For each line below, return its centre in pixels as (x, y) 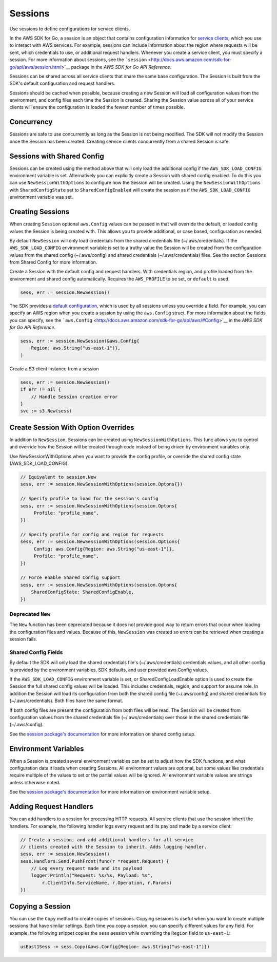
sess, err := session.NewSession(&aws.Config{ (80, 341)
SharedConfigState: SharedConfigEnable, (83, 592)
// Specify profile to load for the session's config (89, 499)
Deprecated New (30, 614)
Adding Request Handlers (51, 807)
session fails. (23, 639)
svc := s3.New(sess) (46, 411)
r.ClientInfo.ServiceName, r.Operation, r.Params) (107, 883)
